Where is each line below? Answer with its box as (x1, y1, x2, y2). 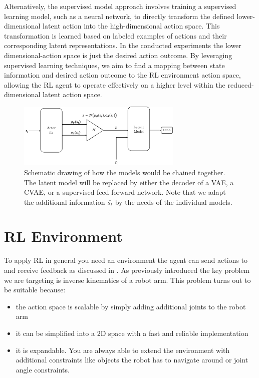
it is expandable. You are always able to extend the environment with (16, 344, 230, 355)
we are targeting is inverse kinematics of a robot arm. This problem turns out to (4, 274, 251, 285)
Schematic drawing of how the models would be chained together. (24, 167, 225, 177)
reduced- (227, 79, 254, 90)
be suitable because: (4, 284, 66, 295)
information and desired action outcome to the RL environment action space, (4, 70, 241, 80)
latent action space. (43, 89, 102, 100)
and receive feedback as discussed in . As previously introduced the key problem (4, 265, 250, 275)
